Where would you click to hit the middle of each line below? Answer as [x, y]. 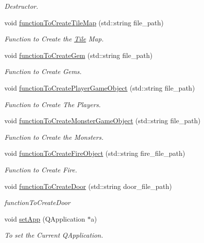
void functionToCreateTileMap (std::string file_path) [84, 22]
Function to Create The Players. [53, 104]
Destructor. [21, 6]
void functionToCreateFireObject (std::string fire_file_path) [95, 153]
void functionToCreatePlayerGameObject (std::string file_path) [100, 87]
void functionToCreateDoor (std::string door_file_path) [88, 186]
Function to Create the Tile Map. [54, 39]
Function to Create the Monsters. [54, 137]
